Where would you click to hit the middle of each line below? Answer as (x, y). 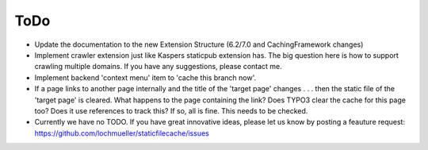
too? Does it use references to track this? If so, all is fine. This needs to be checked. (171, 110)
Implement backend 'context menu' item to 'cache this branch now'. (145, 77)
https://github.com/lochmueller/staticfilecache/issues (122, 133)
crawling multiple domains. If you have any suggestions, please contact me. (159, 67)
